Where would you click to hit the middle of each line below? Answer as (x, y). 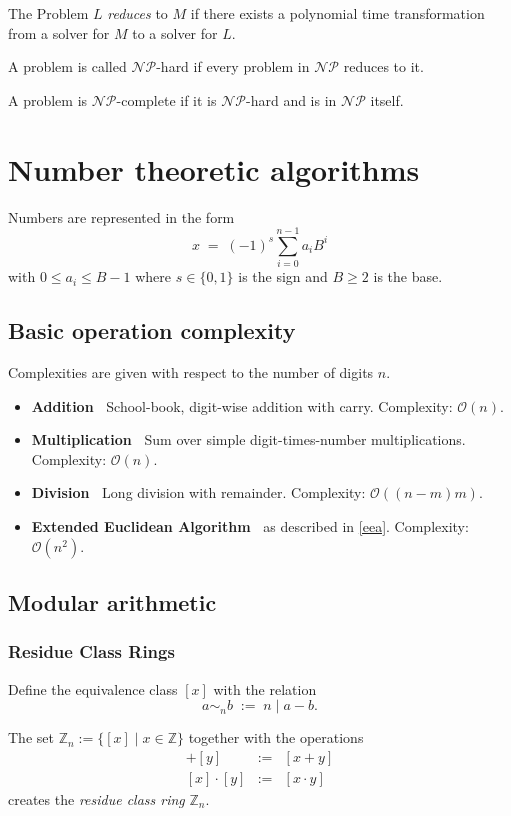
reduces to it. (383, 66)
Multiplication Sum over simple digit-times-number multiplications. (248, 439)
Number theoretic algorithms (214, 168)
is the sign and (283, 276)
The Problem (48, 13)
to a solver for (175, 32)
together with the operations (276, 737)
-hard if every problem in (233, 66)
